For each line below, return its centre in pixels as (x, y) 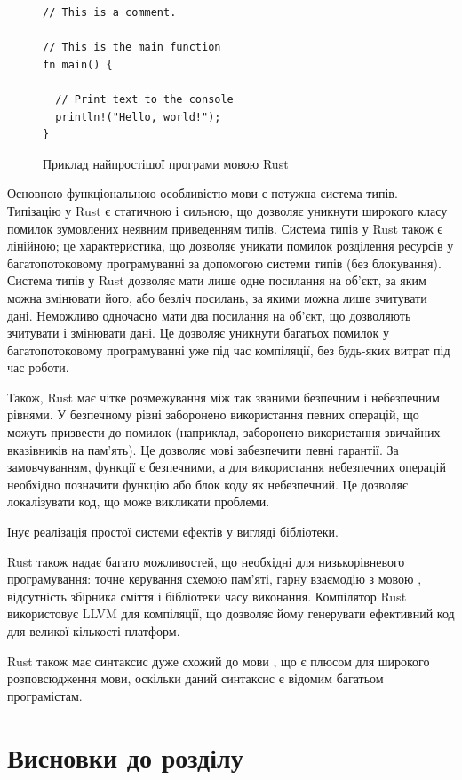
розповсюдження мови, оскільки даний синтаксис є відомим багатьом (195, 678)
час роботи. (38, 367)
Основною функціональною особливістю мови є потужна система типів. (203, 193)
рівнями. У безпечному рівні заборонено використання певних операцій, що (213, 414)
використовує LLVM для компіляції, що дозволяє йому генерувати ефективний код (231, 613)
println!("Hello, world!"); (138, 117)
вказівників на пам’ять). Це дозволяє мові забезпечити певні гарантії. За (203, 449)
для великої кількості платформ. (94, 631)
